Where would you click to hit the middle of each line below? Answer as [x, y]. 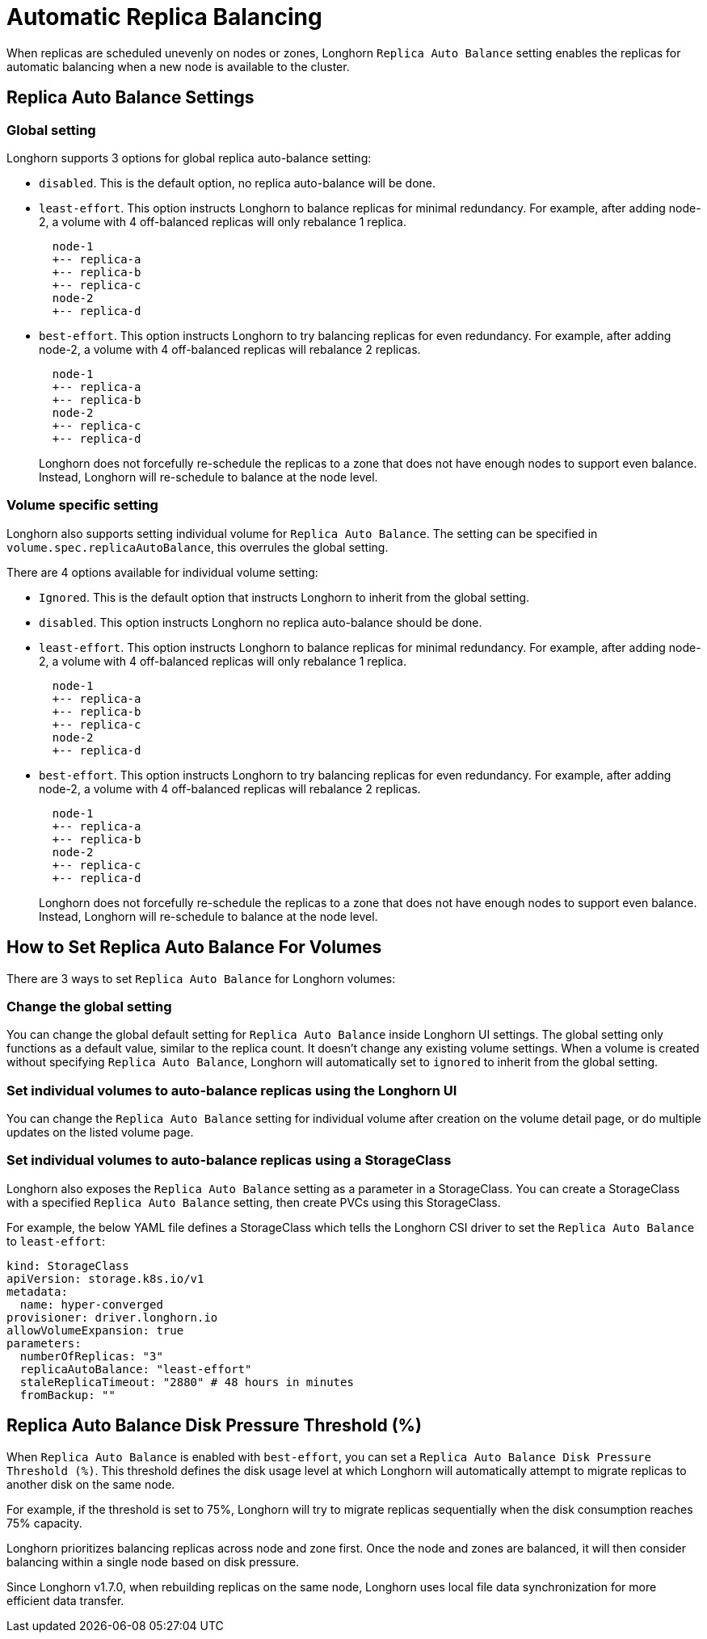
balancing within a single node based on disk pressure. [153, 1561]
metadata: [37, 1291]
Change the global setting [89, 1006]
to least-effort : [56, 1241]
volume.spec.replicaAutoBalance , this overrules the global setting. [198, 547]
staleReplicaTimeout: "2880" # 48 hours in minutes [187, 1382]
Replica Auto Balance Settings [130, 98]
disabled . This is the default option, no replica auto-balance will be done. [238, 183]
